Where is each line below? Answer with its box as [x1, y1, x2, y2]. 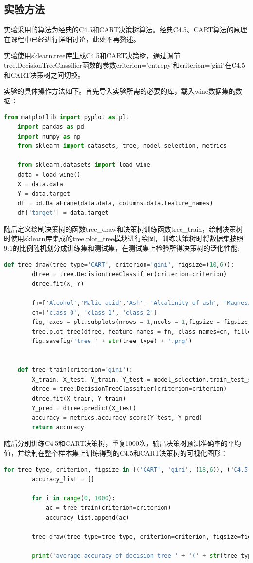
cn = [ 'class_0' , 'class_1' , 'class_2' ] [32, 309, 158, 316]
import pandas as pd [18, 123, 84, 130]
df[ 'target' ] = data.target [18, 209, 108, 217]
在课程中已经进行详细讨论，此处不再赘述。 [4, 34, 140, 44]
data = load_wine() [18, 171, 81, 178]
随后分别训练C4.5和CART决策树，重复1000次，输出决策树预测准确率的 [4, 438, 228, 448]
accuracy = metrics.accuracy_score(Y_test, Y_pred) [32, 414, 203, 422]
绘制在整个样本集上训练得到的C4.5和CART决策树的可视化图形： [24, 447, 228, 458]
